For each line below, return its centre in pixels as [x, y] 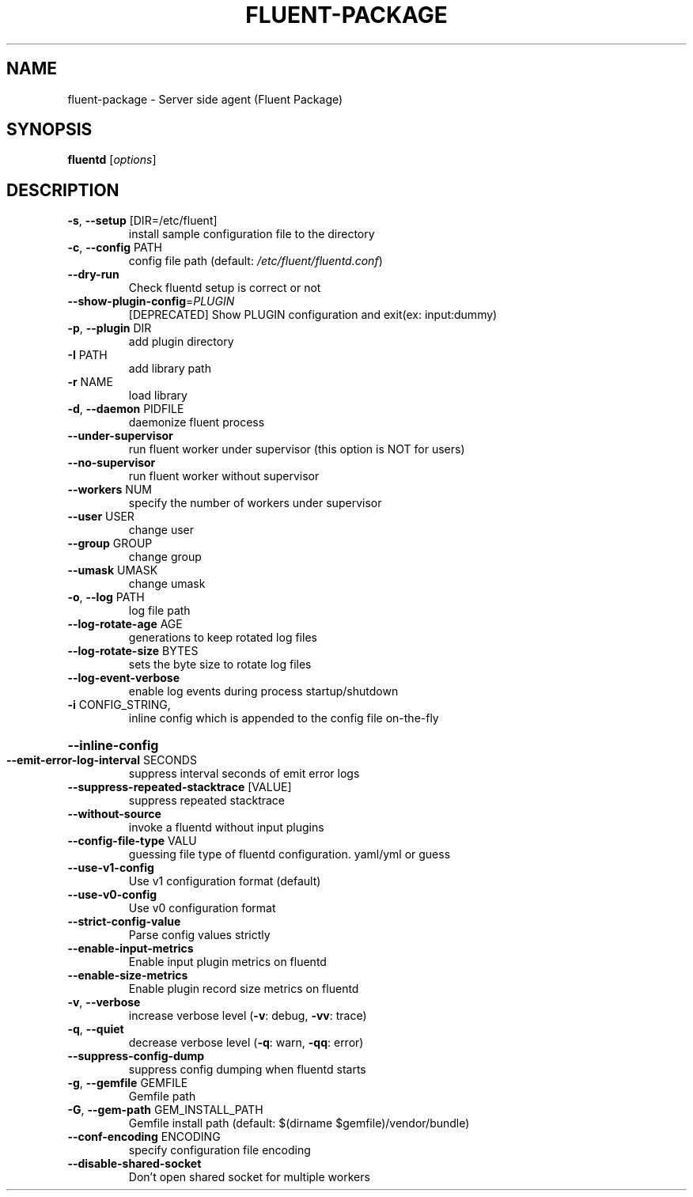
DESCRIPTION [63, 190]
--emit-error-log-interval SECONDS [102, 760]
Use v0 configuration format [202, 908]
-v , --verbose [104, 1002]
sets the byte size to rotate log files [220, 665]
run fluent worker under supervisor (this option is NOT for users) [297, 449]
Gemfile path [162, 1097]
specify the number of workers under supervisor [255, 503]
